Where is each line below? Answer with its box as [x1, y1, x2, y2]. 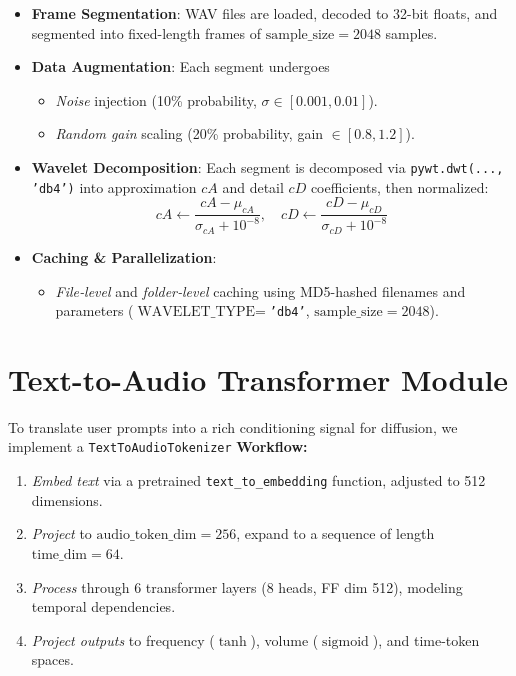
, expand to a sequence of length [236, 523, 435, 544]
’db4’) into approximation [31, 176, 197, 197]
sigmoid [322, 634, 369, 649]
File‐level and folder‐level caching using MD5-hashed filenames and [55, 280, 466, 301]
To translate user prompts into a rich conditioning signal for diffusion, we [8, 416, 458, 437]
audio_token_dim [96, 528, 197, 543]
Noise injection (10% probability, [55, 89, 257, 110]
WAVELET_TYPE [137, 305, 256, 320]
